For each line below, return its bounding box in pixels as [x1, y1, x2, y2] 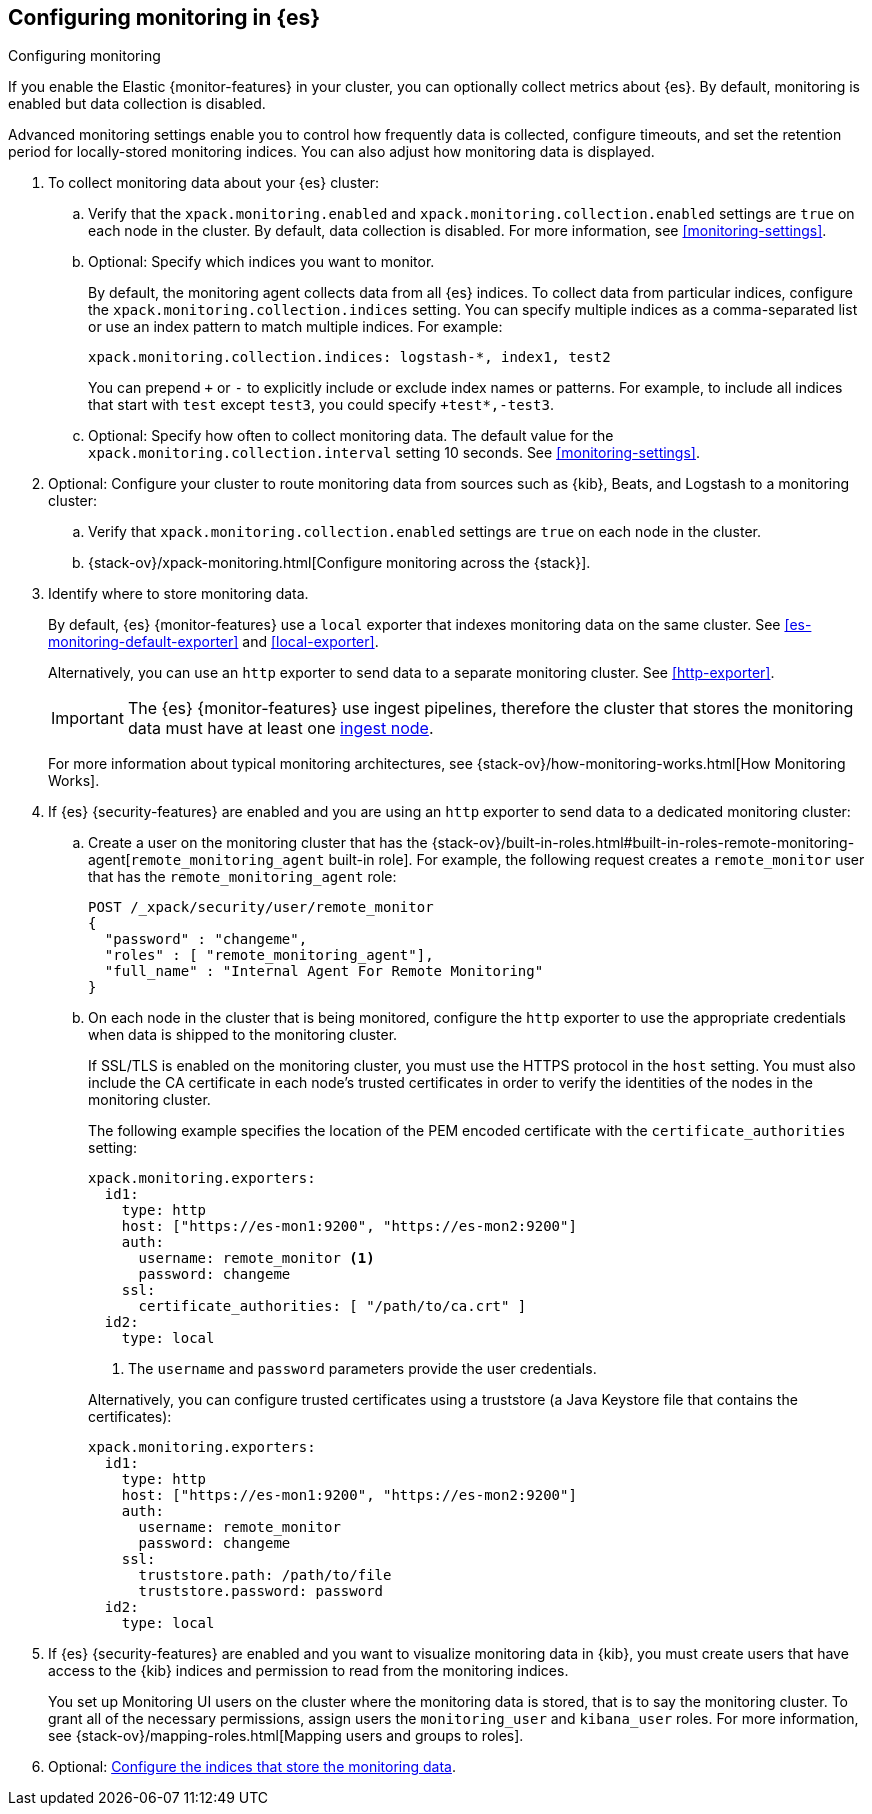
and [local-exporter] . [242, 633, 379, 651]
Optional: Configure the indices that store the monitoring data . [48, 1758, 456, 1776]
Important [51, 708, 124, 729]
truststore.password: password [138, 1583, 384, 1600]
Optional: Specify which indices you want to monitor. [88, 253, 435, 271]
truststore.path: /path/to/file [138, 1567, 392, 1584]
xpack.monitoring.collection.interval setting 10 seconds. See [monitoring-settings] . [88, 444, 701, 462]
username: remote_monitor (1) [138, 1250, 375, 1267]
